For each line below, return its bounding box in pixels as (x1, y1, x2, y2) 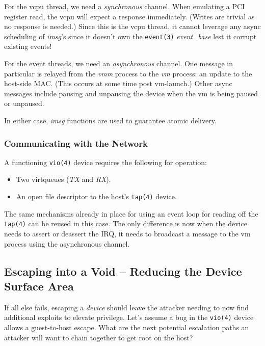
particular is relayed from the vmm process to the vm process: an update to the (4, 68, 252, 78)
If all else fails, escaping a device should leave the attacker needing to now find (4, 302, 249, 312)
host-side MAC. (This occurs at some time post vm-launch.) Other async (4, 78, 232, 89)
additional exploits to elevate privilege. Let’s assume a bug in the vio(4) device (4, 312, 254, 323)
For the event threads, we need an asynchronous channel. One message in (4, 58, 233, 69)
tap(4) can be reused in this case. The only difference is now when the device (4, 218, 247, 229)
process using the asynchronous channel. (4, 238, 130, 249)
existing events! (4, 41, 52, 51)
